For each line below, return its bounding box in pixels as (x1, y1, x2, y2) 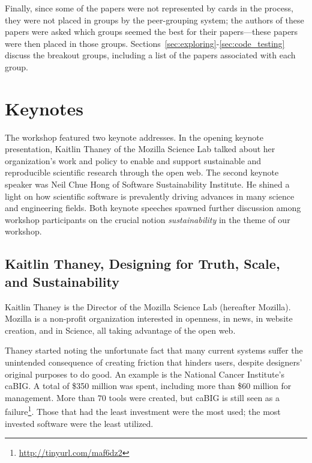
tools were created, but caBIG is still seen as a (109, 391, 280, 403)
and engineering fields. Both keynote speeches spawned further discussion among (5, 201, 301, 214)
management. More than (5, 391, 95, 403)
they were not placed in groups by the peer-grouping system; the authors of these (5, 13, 304, 26)
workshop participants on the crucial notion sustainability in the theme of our (5, 213, 290, 225)
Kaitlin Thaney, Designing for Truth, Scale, (5, 254, 280, 273)
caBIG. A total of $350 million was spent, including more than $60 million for (5, 379, 292, 392)
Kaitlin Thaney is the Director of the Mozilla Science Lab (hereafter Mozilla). (5, 300, 291, 313)
